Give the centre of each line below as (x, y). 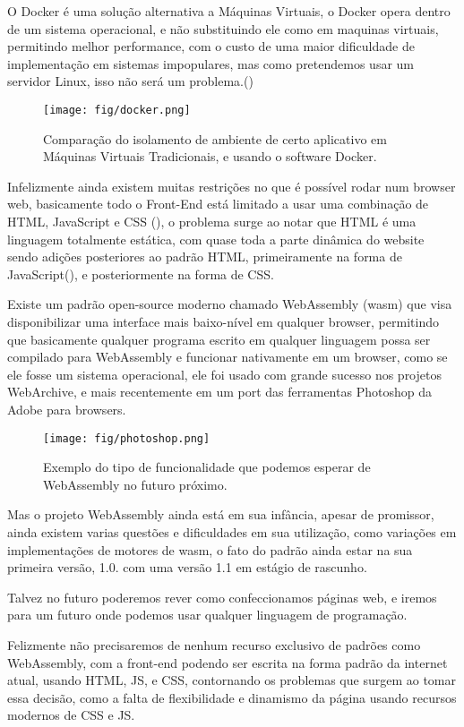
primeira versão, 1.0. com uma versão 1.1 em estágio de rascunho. (187, 567)
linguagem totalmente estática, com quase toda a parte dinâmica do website (216, 239)
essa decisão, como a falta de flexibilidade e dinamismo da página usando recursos (232, 697)
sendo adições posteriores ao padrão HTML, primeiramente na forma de (205, 257)
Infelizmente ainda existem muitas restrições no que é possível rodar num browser (232, 186)
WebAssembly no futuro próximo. (135, 484)
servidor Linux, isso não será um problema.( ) (130, 81)
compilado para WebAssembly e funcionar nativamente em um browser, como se (228, 357)
